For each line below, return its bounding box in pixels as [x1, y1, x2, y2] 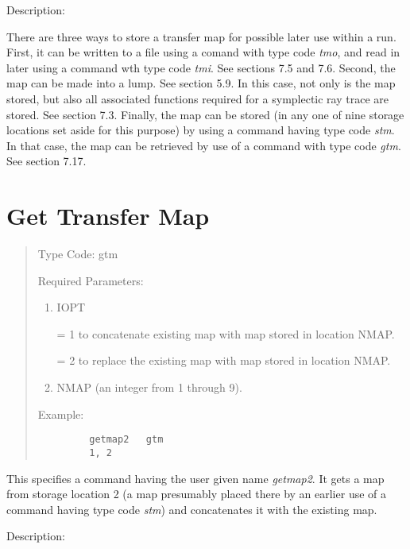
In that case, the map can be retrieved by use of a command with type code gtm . [6, 137, 401, 153]
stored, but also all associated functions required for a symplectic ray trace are [6, 90, 389, 106]
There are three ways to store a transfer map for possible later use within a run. [6, 28, 396, 44]
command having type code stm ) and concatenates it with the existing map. [6, 501, 377, 517]
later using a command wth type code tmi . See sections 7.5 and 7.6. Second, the [6, 59, 396, 75]
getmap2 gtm [89, 434, 164, 446]
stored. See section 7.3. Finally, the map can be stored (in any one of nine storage [6, 106, 404, 122]
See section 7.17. [6, 153, 87, 169]
